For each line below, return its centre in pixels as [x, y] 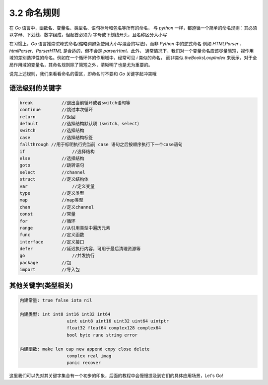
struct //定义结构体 [54, 179]
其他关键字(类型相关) [41, 285]
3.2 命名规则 [35, 13]
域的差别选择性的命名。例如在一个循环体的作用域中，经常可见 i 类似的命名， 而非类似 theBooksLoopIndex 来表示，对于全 [133, 58]
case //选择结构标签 [56, 137]
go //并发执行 [57, 256]
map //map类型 [52, 200]
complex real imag [89, 356]
